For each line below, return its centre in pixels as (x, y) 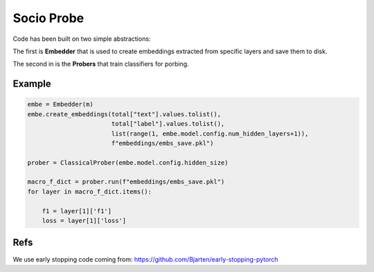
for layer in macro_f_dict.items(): (90, 191)
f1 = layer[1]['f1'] (77, 211)
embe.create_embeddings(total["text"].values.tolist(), (124, 114)
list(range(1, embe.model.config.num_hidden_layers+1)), (210, 134)
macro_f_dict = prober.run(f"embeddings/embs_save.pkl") (126, 182)
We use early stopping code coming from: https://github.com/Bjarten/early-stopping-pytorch (145, 259)
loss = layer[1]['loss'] (84, 221)
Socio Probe (48, 18)
